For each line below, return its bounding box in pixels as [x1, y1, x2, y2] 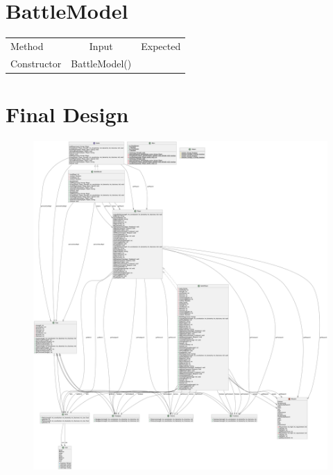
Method [10, 38, 44, 53]
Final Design [6, 100, 129, 128]
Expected [141, 38, 181, 53]
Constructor [10, 56, 62, 70]
